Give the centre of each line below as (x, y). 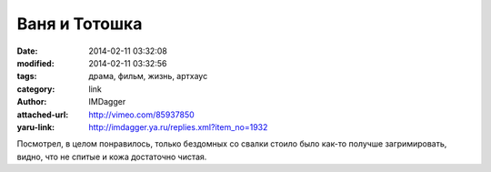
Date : (27, 51)
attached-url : (43, 115)
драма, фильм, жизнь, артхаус (148, 76)
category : (36, 89)
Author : (32, 102)
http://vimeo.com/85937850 (141, 115)
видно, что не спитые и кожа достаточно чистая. (112, 157)
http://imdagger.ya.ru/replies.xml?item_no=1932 (178, 126)
